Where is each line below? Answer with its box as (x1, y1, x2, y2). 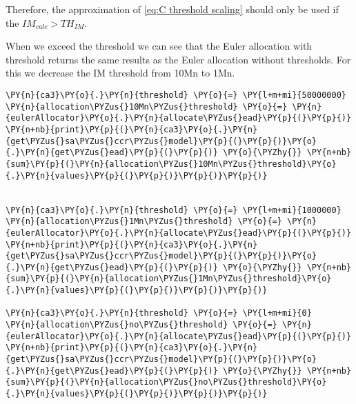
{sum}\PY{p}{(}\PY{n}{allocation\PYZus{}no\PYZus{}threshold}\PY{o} (6, 377, 327, 387)
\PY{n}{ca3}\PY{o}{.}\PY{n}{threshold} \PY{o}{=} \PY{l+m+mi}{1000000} (6, 205, 342, 215)
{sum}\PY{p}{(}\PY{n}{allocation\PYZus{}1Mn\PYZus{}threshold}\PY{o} (6, 274, 332, 284)
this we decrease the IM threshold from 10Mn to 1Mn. (6, 65, 235, 80)
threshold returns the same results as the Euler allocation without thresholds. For (6, 52, 351, 66)
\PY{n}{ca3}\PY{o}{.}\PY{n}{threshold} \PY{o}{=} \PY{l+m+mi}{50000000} (6, 90, 346, 100)
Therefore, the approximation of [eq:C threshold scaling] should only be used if (6, 2, 339, 16)
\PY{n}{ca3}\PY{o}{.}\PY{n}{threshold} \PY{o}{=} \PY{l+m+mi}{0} (6, 308, 312, 319)
